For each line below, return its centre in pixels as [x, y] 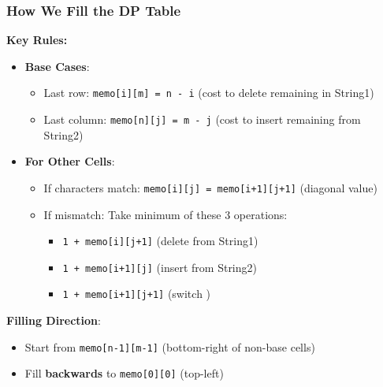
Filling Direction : [54, 320]
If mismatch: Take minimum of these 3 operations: [165, 214]
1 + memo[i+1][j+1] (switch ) [137, 294]
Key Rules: [37, 40]
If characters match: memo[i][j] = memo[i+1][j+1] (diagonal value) [210, 187]
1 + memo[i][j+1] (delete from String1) [160, 241]
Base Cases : [57, 66]
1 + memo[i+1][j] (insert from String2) [160, 267]
